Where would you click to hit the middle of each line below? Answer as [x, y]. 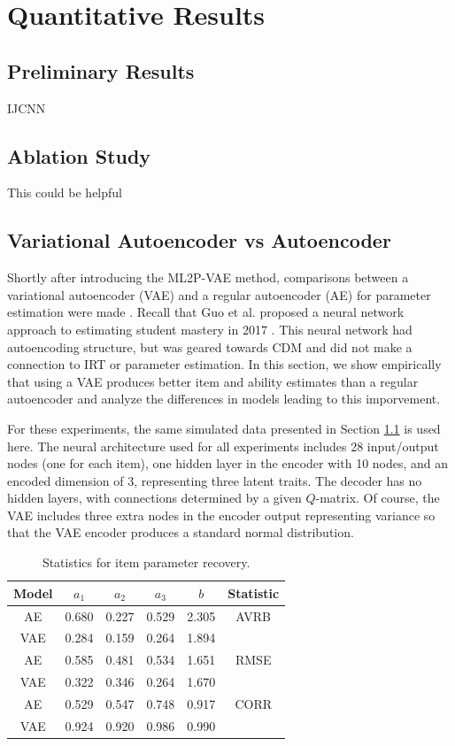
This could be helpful [65, 192]
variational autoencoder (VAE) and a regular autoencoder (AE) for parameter [219, 294]
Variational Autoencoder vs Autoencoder [199, 240]
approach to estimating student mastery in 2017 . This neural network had [210, 329]
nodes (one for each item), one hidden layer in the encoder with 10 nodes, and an [228, 463]
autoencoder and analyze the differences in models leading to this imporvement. [224, 399]
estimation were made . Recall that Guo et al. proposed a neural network [206, 312]
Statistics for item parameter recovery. [146, 562]
